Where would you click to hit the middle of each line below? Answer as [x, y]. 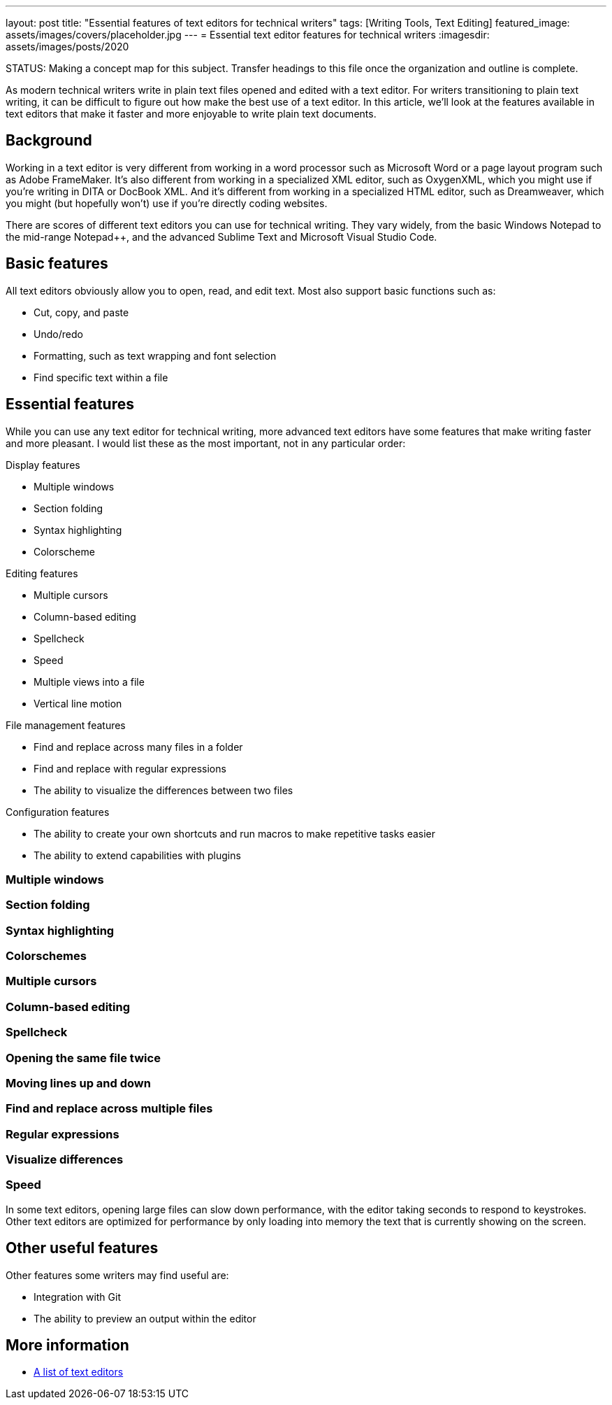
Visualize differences [65, 1160]
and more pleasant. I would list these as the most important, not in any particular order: [206, 443]
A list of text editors [79, 1372]
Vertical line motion [78, 703]
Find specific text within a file [101, 377]
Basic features [57, 264]
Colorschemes [46, 956]
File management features [66, 725]
